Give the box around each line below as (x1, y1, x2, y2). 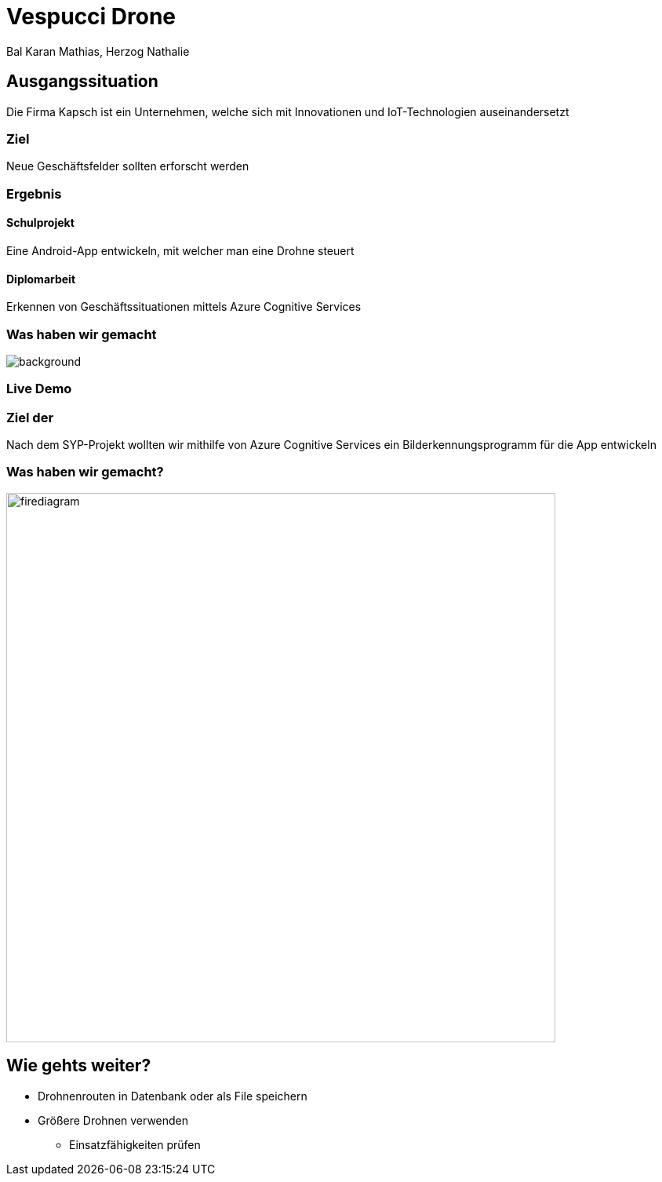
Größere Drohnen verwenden (38, 1113, 189, 1127)
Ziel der (6, 409, 54, 425)
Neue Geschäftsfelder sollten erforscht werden (6, 159, 249, 173)
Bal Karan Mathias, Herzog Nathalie (6, 44, 190, 58)
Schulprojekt (6, 216, 75, 230)
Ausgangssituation (6, 71, 158, 92)
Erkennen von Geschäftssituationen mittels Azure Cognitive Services (6, 300, 362, 314)
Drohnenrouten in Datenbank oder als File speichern (38, 1089, 307, 1103)
